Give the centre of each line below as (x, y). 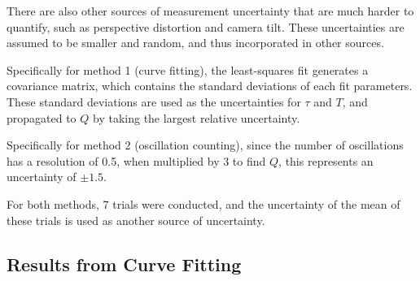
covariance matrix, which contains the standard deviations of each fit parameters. (210, 86)
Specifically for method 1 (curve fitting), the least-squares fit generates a (188, 69)
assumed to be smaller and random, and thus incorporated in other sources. (195, 43)
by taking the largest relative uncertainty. (197, 117)
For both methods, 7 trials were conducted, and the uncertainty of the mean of (203, 203)
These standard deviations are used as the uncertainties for (154, 101)
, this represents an (326, 160)
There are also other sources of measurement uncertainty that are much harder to (210, 11)
